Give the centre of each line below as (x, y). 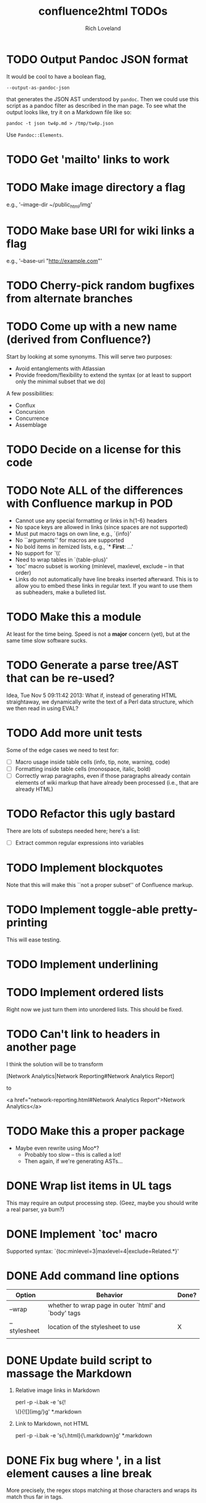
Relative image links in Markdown (57, 1390)
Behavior (109, 1295)
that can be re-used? (61, 678)
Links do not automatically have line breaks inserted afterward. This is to (107, 579)
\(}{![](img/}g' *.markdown (48, 1412)
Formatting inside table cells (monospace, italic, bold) (83, 769)
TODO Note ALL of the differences (95, 491)
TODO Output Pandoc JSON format (97, 59)
